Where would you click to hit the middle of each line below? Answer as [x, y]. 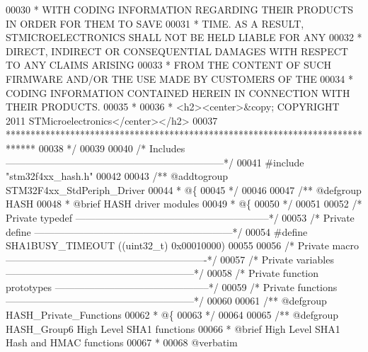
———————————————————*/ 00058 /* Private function [162, 273]
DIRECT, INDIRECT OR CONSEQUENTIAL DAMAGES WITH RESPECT [177, 51]
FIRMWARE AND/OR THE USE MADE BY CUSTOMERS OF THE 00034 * [179, 78]
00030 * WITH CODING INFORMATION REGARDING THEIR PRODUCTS [180, 9]
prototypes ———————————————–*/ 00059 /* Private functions [172, 286]
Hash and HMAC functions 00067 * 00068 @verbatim [122, 342]
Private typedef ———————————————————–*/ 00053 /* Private [180, 217]
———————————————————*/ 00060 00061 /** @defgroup [166, 301]
